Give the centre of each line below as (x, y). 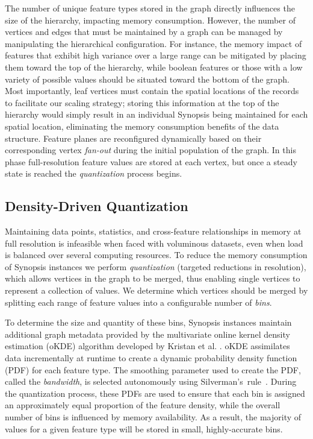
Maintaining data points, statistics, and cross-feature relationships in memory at (153, 231)
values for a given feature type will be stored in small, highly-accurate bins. (144, 428)
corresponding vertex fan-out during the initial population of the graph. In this (150, 150)
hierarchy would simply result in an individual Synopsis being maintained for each (156, 114)
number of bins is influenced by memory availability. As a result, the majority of (153, 417)
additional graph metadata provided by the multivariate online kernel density (147, 334)
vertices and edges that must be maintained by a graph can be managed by (144, 32)
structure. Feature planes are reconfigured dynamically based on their (133, 138)
